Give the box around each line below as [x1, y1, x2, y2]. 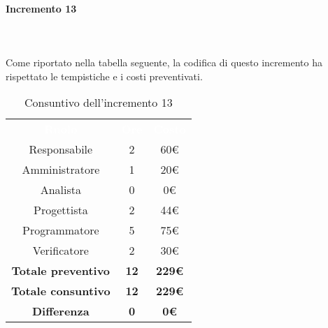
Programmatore [22, 222, 99, 239]
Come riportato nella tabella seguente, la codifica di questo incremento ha [6, 54, 322, 69]
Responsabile [29, 141, 93, 158]
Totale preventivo [11, 262, 110, 279]
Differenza [31, 303, 90, 320]
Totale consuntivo [11, 283, 110, 299]
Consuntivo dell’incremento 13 [24, 94, 173, 111]
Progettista [33, 202, 88, 218]
